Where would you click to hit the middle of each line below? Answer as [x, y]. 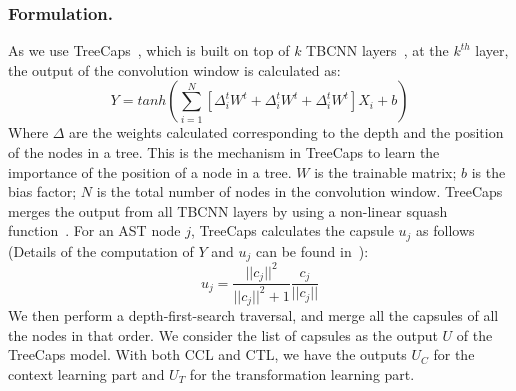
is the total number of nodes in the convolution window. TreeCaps [299, 191]
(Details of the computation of [101, 250]
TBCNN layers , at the [377, 50]
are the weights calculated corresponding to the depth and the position [286, 132]
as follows [445, 230]
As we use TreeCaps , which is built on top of [149, 50]
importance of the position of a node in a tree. [150, 171]
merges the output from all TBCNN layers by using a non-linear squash [228, 210]
